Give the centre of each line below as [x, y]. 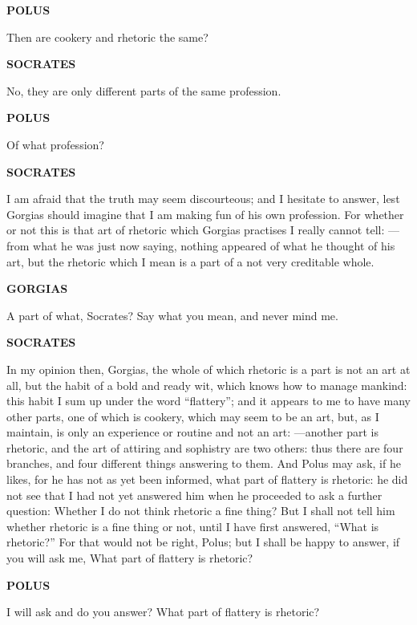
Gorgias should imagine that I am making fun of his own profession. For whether [205, 214]
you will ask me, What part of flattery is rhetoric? [130, 558]
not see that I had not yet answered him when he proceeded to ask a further [194, 495]
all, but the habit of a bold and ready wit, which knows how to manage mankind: [207, 385]
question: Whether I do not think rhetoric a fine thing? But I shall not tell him [201, 511]
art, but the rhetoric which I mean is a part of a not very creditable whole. [190, 261]
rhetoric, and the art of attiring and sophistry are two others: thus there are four [205, 447]
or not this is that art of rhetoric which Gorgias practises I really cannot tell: [196, 230]
